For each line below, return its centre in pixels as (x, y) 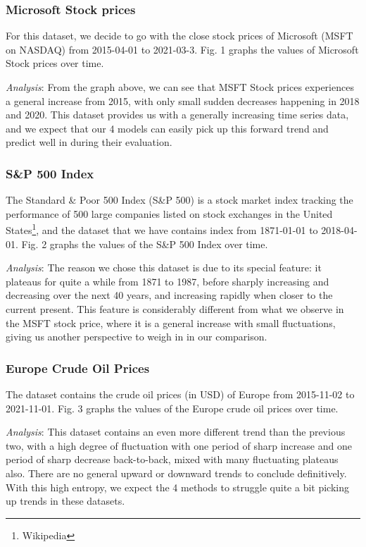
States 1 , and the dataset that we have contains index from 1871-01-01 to (162, 229)
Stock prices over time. (55, 63)
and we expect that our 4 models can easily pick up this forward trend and (167, 128)
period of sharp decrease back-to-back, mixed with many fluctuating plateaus (172, 459)
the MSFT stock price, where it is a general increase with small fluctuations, (171, 322)
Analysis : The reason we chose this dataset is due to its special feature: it (164, 268)
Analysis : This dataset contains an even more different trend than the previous (176, 432)
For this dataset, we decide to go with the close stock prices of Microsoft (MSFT (179, 36)
